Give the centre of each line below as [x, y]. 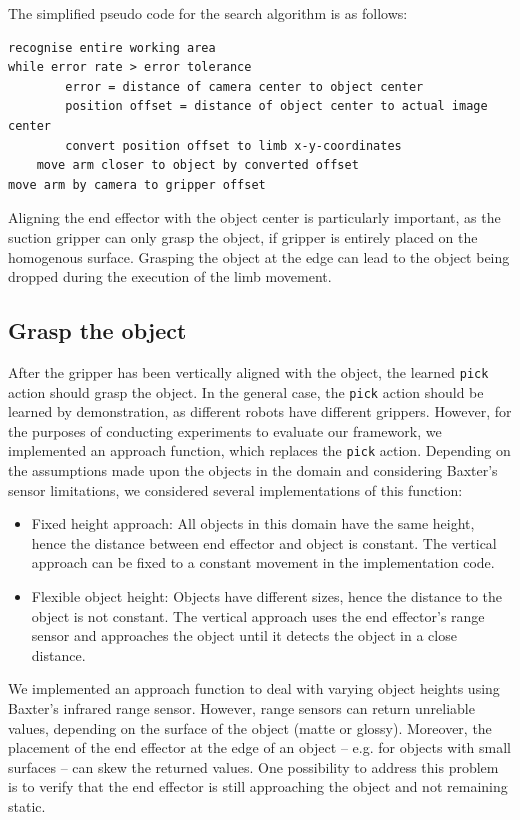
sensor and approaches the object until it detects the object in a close [244, 635]
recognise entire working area [112, 47]
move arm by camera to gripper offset [137, 184]
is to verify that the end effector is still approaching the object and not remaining [258, 786]
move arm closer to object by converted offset [197, 165]
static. [27, 805]
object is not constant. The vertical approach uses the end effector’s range [258, 615]
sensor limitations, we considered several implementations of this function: [235, 489]
